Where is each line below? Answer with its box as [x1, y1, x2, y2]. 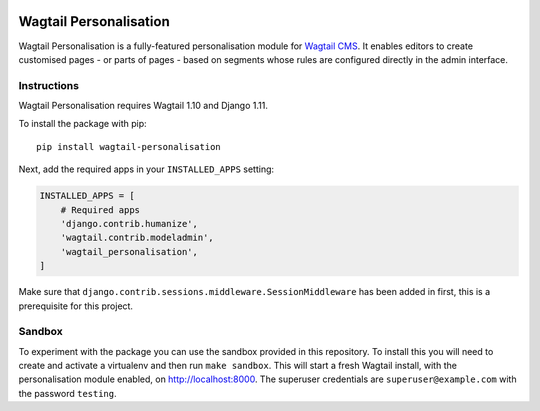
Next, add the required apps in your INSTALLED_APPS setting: [18, 163, 275, 175]
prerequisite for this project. [18, 300, 134, 312]
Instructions [18, 78, 80, 92]
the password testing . [18, 387, 117, 399]
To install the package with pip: [18, 118, 147, 130]
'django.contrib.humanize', [60, 218, 199, 229]
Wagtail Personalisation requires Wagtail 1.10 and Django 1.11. [18, 100, 269, 112]
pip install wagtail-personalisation [36, 141, 222, 152]
